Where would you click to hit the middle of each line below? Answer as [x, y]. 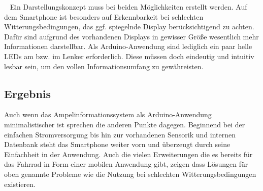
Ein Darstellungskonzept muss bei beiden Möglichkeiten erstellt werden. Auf [128, 7]
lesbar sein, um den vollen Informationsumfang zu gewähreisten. [104, 66]
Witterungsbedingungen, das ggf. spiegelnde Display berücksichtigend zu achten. [129, 27]
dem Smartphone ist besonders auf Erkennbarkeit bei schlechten [104, 16]
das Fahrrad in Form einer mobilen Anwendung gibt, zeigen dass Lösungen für [126, 164]
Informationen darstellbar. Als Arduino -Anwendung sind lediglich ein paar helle [128, 46]
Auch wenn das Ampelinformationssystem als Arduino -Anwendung [108, 114]
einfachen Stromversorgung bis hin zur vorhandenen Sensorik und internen [120, 134]
